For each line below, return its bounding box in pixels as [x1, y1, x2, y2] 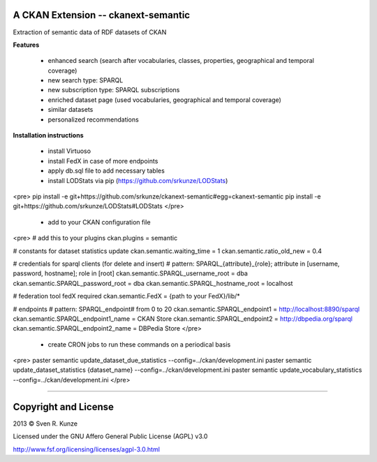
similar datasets [47, 106, 94, 114]
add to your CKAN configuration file [47, 217, 151, 226]
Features [13, 41, 40, 49]
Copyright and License [13, 400, 114, 412]
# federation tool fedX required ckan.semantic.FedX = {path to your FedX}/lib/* [13, 292, 240, 301]
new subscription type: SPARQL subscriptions [47, 86, 180, 94]
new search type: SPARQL [47, 76, 124, 85]
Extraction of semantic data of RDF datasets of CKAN [13, 28, 167, 36]
